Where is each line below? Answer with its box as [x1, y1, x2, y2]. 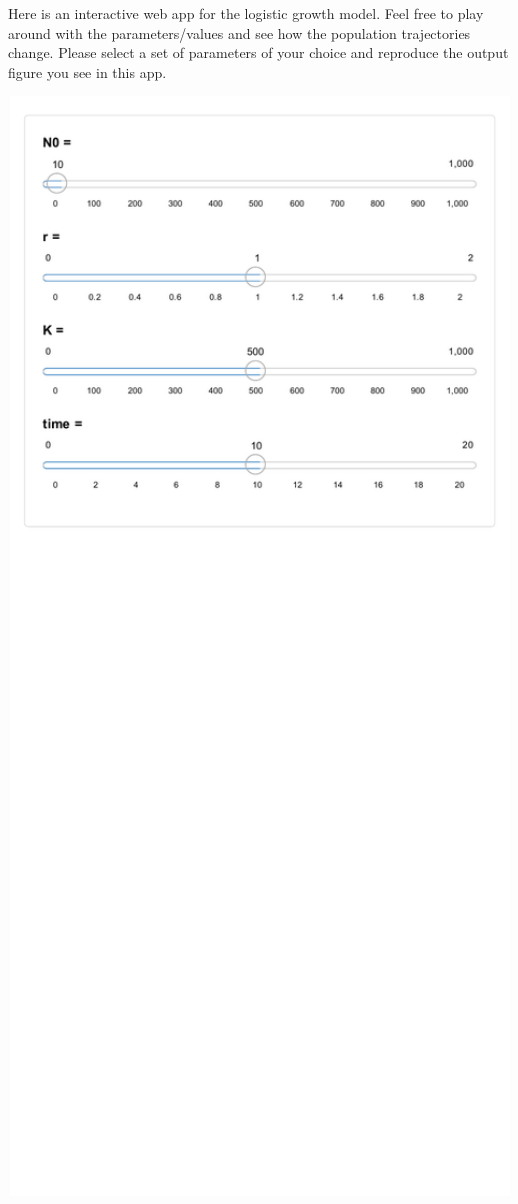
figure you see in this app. [8, 61, 167, 82]
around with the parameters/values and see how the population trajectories [8, 22, 471, 43]
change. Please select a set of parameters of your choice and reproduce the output [8, 42, 509, 63]
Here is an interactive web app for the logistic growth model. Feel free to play [8, 3, 484, 23]
